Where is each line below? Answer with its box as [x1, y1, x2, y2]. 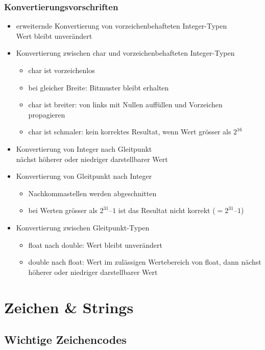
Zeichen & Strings [4, 296, 134, 317]
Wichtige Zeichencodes [4, 332, 127, 347]
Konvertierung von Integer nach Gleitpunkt [16, 143, 152, 154]
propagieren [28, 109, 65, 120]
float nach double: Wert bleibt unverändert [28, 239, 162, 250]
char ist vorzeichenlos [28, 65, 95, 75]
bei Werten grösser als [28, 205, 98, 216]
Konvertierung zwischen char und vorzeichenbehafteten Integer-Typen [16, 48, 235, 58]
